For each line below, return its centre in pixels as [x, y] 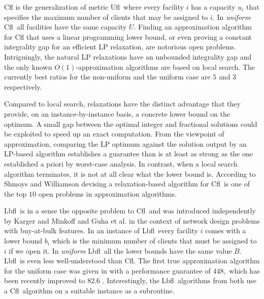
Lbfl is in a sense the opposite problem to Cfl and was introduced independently [130, 211]
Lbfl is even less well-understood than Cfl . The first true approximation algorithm [132, 261]
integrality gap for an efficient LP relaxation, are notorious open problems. [120, 47]
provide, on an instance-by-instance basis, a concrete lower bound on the [117, 113]
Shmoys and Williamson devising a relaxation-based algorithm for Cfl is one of [127, 184]
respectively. [23, 86]
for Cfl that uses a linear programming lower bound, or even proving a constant [128, 36]
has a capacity [213, 7]
